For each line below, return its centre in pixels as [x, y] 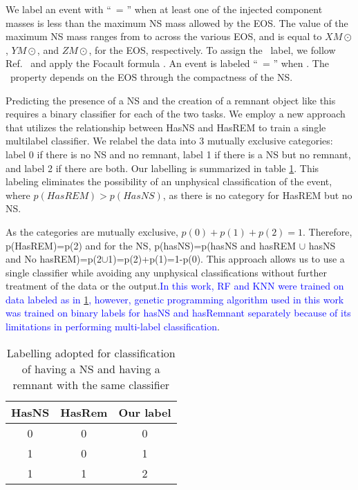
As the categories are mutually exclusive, [92, 231]
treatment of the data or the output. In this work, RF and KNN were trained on [175, 286]
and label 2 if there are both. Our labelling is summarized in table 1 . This [162, 168]
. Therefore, [328, 231]
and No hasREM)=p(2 [54, 259]
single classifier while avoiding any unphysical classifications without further [167, 272]
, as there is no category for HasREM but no [257, 195]
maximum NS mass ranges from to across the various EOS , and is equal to [164, 36]
